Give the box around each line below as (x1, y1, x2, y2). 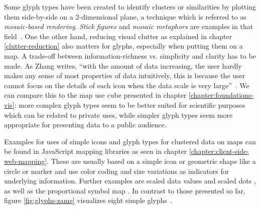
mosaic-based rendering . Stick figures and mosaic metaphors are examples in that (4, 21, 253, 32)
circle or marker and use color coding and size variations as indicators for (4, 165, 229, 176)
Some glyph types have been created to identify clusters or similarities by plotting (4, 2, 256, 12)
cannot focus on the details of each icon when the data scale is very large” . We (4, 80, 249, 90)
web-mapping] (4, 155, 47, 166)
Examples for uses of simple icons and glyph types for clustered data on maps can (4, 136, 256, 146)
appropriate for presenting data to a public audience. (4, 119, 167, 130)
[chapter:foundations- (188, 90, 254, 100)
